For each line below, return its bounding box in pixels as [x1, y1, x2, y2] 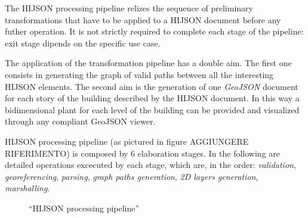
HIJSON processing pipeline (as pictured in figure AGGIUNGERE [5, 135, 249, 147]
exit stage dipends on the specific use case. [5, 36, 161, 49]
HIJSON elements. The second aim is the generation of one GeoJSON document [5, 80, 298, 92]
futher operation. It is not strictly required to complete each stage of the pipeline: [5, 25, 304, 38]
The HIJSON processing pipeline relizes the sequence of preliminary [5, 2, 253, 14]
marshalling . [5, 182, 50, 194]
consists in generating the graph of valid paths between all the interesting [5, 68, 274, 80]
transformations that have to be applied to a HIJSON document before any [5, 13, 281, 26]
